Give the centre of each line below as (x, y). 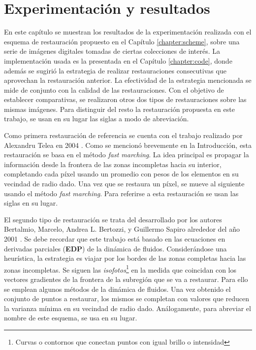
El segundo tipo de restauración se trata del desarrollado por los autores (113, 219)
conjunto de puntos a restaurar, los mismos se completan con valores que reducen (127, 298)
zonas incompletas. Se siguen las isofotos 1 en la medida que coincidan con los (120, 269)
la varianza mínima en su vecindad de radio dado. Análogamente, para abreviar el (128, 308)
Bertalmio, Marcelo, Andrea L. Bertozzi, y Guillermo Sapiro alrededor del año (122, 229)
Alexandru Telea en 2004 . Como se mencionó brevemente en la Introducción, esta (128, 145)
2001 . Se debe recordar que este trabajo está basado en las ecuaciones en (115, 239)
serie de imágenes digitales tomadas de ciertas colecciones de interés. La (112, 51)
